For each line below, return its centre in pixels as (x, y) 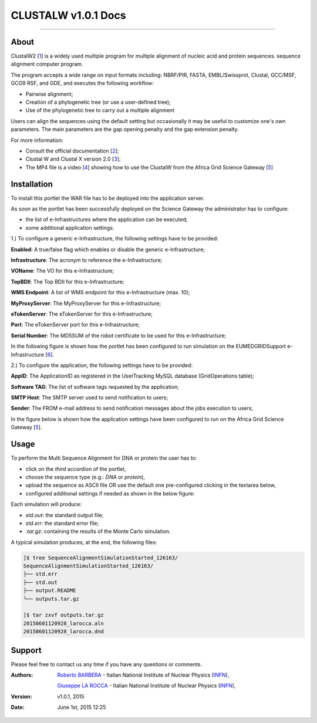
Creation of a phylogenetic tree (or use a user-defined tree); (98, 102)
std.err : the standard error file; (62, 523)
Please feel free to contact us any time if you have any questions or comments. (107, 664)
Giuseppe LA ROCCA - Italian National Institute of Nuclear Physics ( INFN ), (146, 685)
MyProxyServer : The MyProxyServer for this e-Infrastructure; (86, 303)
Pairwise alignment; (49, 94)
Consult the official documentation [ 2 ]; (72, 151)
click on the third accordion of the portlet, (76, 469)
